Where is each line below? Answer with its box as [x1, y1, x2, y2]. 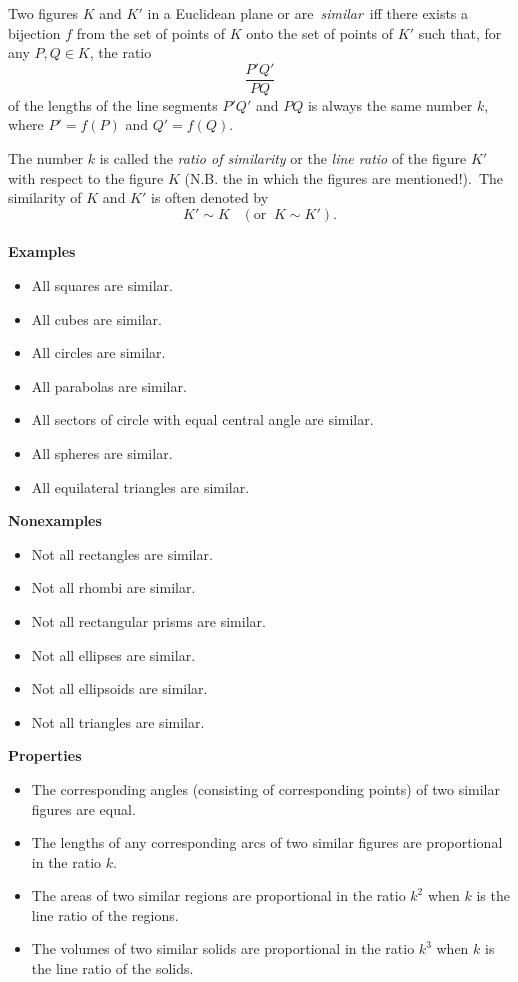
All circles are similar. [31, 342, 166, 363]
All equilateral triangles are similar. [31, 476, 250, 497]
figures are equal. [31, 798, 136, 819]
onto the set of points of [246, 22, 394, 43]
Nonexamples [8, 510, 102, 531]
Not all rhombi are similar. [31, 577, 196, 598]
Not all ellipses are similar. [31, 644, 196, 665]
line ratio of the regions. [31, 904, 179, 925]
